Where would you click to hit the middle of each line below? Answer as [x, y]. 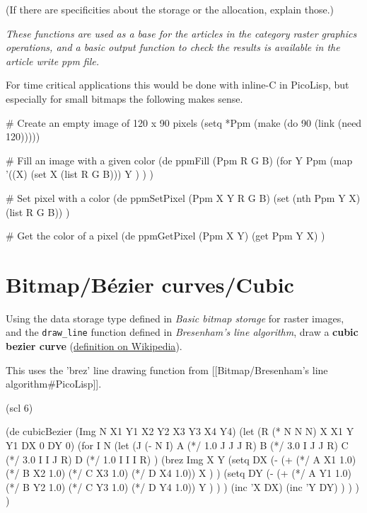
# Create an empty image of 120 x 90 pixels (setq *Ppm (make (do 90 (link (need [184, 122]
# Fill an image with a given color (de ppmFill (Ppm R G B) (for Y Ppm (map [179, 160]
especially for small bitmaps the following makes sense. [124, 98]
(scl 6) [19, 407]
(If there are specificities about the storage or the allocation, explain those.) [170, 9]
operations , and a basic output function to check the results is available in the [173, 47]
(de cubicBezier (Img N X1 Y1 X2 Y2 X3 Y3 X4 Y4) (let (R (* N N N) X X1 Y [180, 431]
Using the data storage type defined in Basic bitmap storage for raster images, [175, 318]
